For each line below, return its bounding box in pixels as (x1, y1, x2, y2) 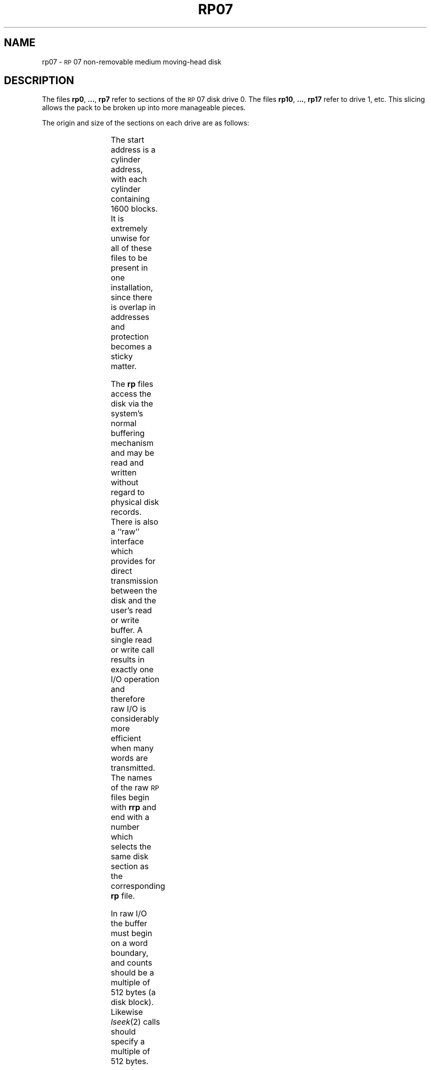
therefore (111, 694, 145, 704)
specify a (111, 1037, 145, 1047)
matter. (111, 361, 137, 372)
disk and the (111, 596, 156, 606)
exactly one (111, 664, 154, 675)
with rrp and (111, 802, 156, 813)
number (111, 822, 140, 832)
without (111, 477, 139, 488)
